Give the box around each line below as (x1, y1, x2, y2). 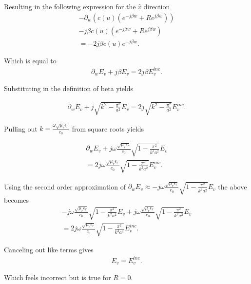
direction (143, 1, 170, 11)
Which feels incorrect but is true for (4, 272, 111, 283)
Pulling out (4, 123, 38, 133)
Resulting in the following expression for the (4, 1, 136, 11)
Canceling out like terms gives (4, 244, 94, 254)
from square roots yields (72, 123, 144, 133)
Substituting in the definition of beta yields (4, 83, 134, 94)
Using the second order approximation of (4, 181, 126, 191)
